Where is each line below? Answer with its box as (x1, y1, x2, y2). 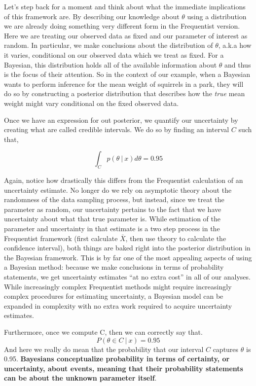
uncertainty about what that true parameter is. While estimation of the (4, 213, 220, 224)
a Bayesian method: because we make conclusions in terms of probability (4, 262, 224, 272)
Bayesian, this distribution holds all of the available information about (4, 59, 217, 70)
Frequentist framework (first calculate (4, 233, 118, 243)
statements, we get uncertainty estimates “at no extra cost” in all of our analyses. (4, 272, 251, 282)
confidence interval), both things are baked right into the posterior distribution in (4, 243, 251, 253)
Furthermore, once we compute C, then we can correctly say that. (4, 327, 203, 337)
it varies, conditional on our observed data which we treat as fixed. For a (4, 49, 224, 60)
